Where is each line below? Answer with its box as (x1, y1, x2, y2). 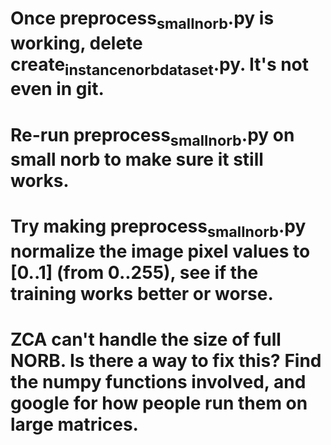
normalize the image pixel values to (10, 240, 311, 262)
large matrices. (10, 413, 139, 436)
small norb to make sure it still (10, 148, 264, 171)
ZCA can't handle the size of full (10, 328, 282, 351)
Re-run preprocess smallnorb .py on (10, 123, 295, 150)
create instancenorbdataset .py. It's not (10, 53, 310, 79)
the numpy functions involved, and (10, 371, 307, 394)
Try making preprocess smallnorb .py (10, 215, 307, 241)
